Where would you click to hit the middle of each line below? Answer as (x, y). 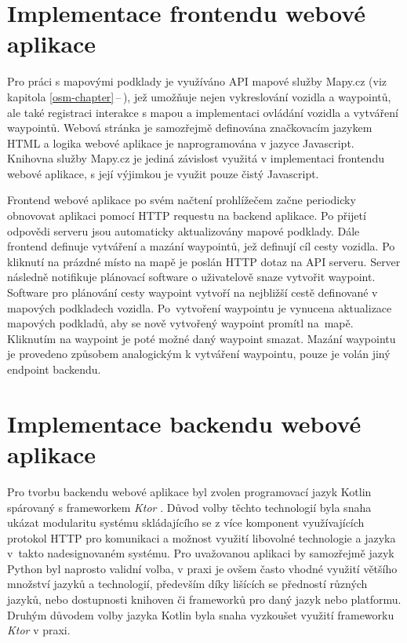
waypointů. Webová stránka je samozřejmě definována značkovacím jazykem (190, 128)
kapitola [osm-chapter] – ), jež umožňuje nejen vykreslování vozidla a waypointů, (199, 96)
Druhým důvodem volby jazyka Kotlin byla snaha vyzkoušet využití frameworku (201, 614)
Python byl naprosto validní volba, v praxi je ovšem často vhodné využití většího (202, 568)
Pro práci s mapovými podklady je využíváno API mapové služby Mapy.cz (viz (197, 81)
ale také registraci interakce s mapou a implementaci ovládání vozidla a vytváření (203, 112)
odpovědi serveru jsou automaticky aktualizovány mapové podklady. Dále (184, 230)
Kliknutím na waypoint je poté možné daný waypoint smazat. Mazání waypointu (202, 338)
